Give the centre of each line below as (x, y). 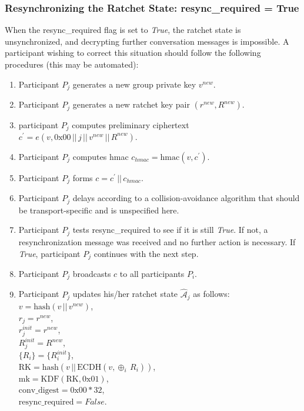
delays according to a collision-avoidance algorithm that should (186, 198)
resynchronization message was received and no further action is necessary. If (157, 241)
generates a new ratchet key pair (131, 104)
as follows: (211, 294)
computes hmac (101, 156)
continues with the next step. (146, 253)
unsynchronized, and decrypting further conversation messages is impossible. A (147, 41)
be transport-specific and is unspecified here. (99, 210)
